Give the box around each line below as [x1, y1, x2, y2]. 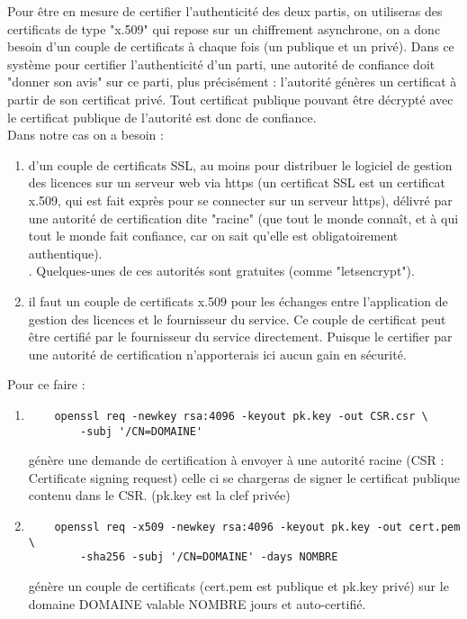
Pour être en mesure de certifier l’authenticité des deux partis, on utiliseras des [7, 2, 443, 20]
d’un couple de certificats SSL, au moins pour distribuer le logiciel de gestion [28, 155, 453, 174]
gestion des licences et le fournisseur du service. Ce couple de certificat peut [28, 309, 446, 328]
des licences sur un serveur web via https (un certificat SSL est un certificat [28, 173, 445, 192]
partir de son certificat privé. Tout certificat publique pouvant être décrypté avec [7, 89, 454, 108]
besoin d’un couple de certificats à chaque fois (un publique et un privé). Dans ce [7, 37, 454, 56]
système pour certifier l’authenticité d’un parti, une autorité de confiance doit [7, 54, 436, 73]
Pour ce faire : [7, 375, 85, 394]
